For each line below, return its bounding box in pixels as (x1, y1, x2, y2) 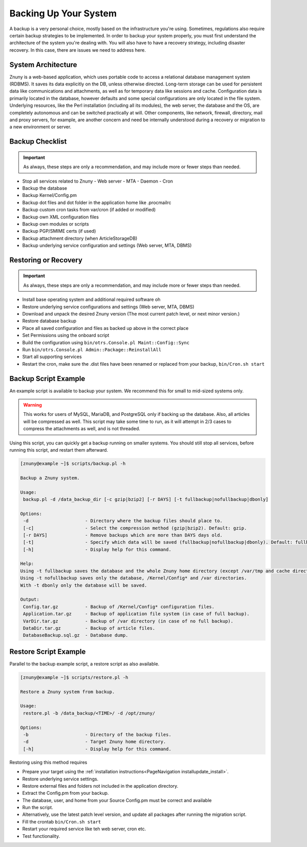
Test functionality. (22, 833, 60, 839)
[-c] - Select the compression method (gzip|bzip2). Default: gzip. (23, 525, 247, 531)
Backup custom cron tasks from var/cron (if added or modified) (22, 207, 156, 213)
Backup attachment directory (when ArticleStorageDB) (22, 235, 138, 241)
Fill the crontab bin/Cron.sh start (22, 818, 101, 824)
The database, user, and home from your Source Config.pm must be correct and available (22, 797, 212, 803)
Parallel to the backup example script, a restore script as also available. (9, 660, 160, 667)
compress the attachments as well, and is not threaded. (23, 426, 141, 432)
